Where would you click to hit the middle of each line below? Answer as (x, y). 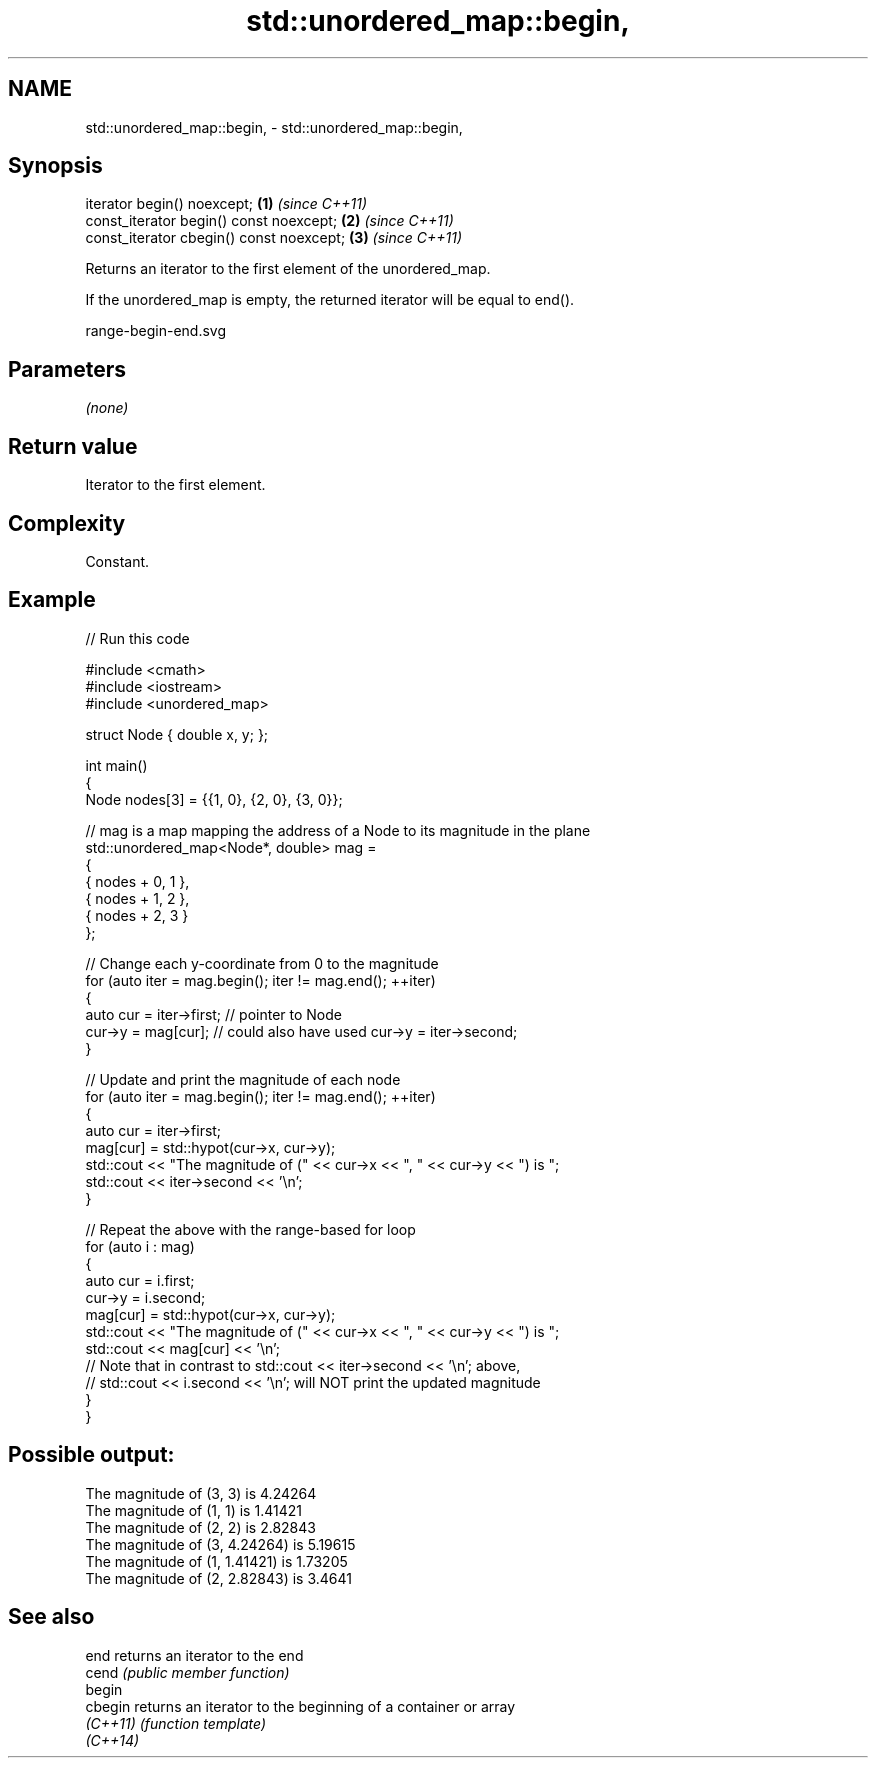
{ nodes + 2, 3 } (137, 915)
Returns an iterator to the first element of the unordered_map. (288, 269)
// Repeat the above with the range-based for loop (250, 1229)
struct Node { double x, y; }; (177, 734)
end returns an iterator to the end (194, 1655)
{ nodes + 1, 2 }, (137, 898)
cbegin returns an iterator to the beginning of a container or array (300, 1706)
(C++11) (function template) (176, 1723)
